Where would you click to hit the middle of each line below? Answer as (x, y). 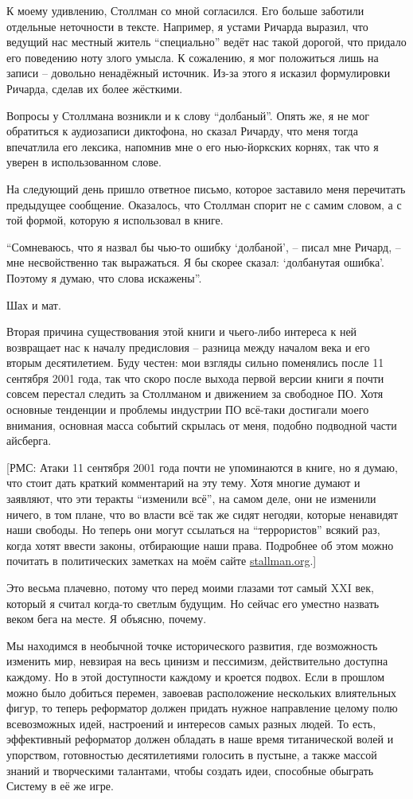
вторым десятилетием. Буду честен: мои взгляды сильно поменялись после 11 (195, 362)
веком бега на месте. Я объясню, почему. (107, 619)
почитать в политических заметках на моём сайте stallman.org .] (162, 561)
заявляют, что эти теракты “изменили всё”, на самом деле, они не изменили (191, 499)
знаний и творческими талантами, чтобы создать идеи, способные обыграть (190, 770)
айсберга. (29, 440)
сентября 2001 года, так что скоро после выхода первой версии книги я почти (195, 378)
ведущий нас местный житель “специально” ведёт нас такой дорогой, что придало (206, 42)
